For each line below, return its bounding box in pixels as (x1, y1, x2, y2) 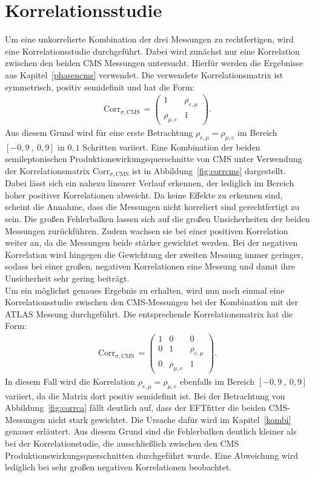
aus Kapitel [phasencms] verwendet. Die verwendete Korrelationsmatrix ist (5, 68, 283, 81)
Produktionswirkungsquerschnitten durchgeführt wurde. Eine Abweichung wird (5, 448, 298, 461)
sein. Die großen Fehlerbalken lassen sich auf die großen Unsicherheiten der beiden (5, 212, 310, 225)
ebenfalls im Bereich (179, 374, 255, 387)
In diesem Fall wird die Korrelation (5, 374, 136, 387)
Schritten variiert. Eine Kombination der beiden (82, 140, 260, 153)
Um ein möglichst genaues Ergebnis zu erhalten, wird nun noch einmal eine (5, 283, 285, 296)
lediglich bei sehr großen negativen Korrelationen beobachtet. (5, 461, 232, 473)
